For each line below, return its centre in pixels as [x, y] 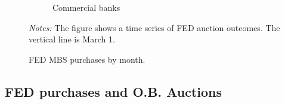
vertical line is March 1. [72, 39]
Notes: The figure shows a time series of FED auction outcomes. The [154, 27]
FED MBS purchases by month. [87, 59]
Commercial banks [86, 7]
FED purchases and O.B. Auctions [114, 91]
